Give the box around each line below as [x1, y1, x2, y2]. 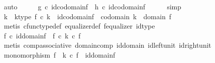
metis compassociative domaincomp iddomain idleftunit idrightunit [3, 40, 212, 50]
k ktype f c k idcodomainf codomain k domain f [3, 11, 171, 21]
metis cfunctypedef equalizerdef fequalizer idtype [3, 21, 155, 31]
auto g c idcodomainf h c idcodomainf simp [3, 1, 181, 11]
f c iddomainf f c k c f [3, 30, 81, 40]
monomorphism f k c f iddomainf [3, 49, 115, 60]
